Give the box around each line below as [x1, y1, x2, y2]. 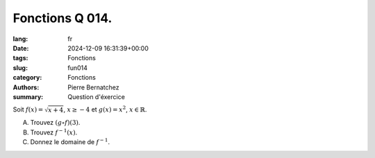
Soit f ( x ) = [12, 105, 44, 114]
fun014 [67, 63, 88, 72]
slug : [12, 63, 28, 72]
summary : [12, 92, 44, 100]
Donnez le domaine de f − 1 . [30, 137, 110, 146]
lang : [12, 35, 28, 43]
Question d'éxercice [67, 92, 125, 100]
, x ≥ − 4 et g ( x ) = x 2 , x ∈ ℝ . [63, 105, 147, 114]
